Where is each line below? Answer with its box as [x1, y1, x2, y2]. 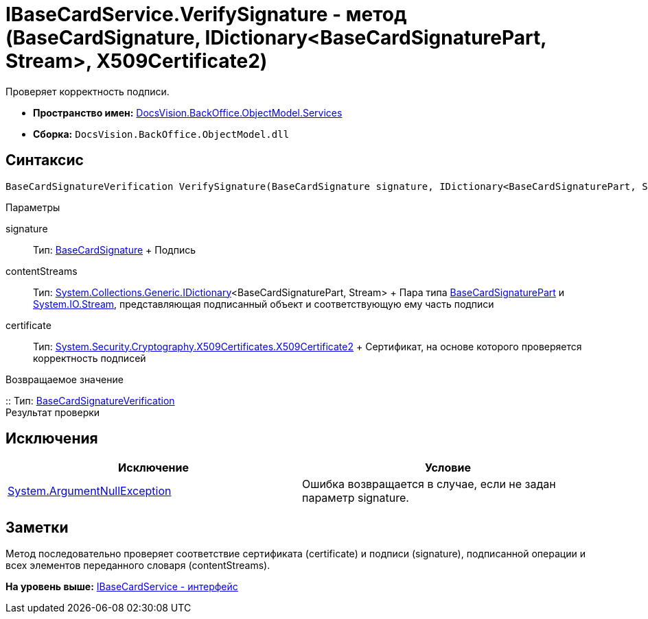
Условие [425, 461, 471, 475]
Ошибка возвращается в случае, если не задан [302, 477, 556, 491]
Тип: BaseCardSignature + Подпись [33, 243, 196, 256]
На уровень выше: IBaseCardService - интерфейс [5, 581, 238, 593]
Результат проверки [5, 406, 100, 418]
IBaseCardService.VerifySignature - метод [5, 3, 407, 26]
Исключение [118, 461, 189, 475]
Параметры [5, 201, 60, 213]
